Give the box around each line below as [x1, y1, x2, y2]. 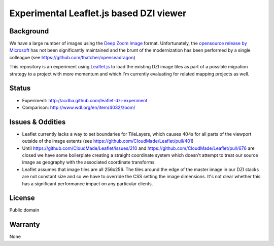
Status [9, 84, 31, 93]
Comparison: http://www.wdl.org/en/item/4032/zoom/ [22, 104, 135, 110]
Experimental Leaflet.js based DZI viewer [9, 8, 187, 19]
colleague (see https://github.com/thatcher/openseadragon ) [9, 54, 135, 60]
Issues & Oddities [9, 117, 66, 126]
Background [9, 27, 49, 35]
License [9, 194, 35, 202]
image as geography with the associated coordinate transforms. [22, 159, 156, 166]
